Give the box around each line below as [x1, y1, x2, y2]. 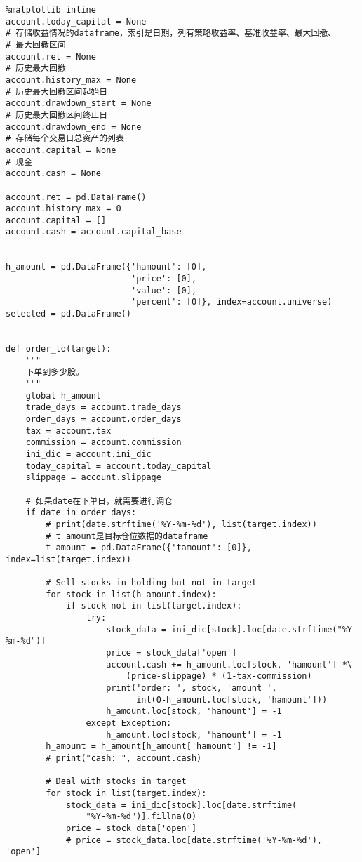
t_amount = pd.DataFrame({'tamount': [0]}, [46, 543, 252, 553]
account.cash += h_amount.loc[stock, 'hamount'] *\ [106, 659, 352, 670]
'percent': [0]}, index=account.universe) [130, 297, 333, 307]
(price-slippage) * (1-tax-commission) [126, 671, 312, 682]
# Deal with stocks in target [46, 776, 187, 787]
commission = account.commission [25, 437, 182, 448]
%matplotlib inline [6, 5, 96, 15]
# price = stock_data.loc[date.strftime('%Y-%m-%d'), [65, 835, 323, 845]
